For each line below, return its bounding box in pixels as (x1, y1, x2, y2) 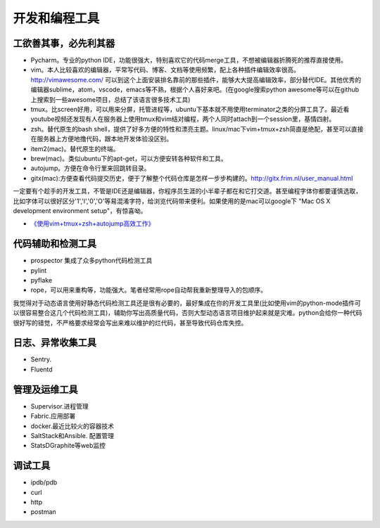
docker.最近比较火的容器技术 (30, 422, 114, 430)
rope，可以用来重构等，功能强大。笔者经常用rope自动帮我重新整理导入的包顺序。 (30, 285, 267, 295)
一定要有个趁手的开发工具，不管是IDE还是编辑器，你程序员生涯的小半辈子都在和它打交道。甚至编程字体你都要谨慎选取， (13, 187, 362, 195)
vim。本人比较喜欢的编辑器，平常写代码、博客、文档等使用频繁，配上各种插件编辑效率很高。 (30, 65, 300, 74)
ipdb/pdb (30, 478, 58, 487)
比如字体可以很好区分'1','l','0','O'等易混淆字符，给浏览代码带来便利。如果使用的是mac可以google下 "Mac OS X (13, 197, 331, 205)
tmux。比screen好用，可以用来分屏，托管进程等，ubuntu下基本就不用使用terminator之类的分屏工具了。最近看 (30, 105, 350, 114)
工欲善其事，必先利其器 (13, 37, 115, 49)
